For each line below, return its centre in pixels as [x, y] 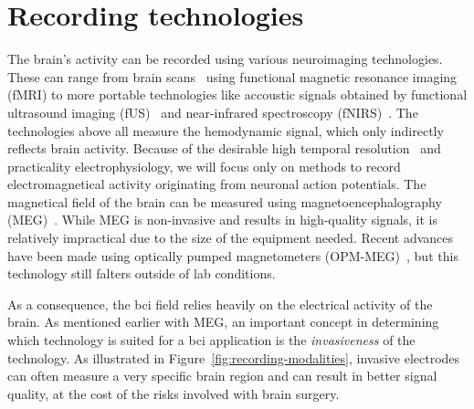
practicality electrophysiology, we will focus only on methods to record [204, 166]
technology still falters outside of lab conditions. [142, 273]
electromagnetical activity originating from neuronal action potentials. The [217, 184]
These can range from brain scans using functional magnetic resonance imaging [232, 76]
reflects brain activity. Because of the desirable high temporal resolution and [224, 148]
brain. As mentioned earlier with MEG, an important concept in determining [223, 322]
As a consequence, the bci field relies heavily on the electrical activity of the [220, 304]
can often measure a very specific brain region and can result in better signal [222, 376]
